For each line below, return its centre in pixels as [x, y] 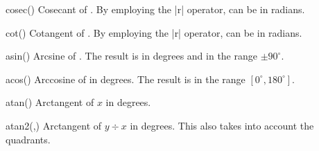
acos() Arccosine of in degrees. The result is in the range [126, 79]
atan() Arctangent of [50, 102]
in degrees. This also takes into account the [222, 125]
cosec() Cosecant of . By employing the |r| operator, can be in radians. [155, 9]
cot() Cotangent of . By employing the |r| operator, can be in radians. [154, 32]
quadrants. [28, 139]
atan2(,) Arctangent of [54, 125]
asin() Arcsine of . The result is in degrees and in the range [131, 56]
